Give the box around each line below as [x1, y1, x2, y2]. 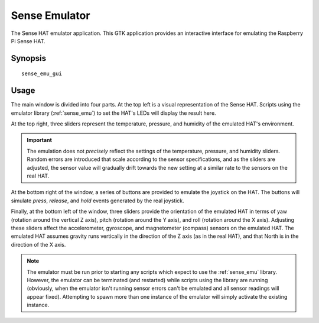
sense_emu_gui [21, 70, 62, 77]
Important [27, 137, 53, 144]
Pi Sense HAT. [11, 37, 45, 44]
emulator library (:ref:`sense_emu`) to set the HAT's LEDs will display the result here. [11, 109, 216, 117]
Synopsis [11, 53, 47, 63]
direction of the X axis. [11, 241, 66, 248]
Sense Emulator [11, 9, 90, 22]
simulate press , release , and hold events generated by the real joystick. [11, 197, 184, 204]
